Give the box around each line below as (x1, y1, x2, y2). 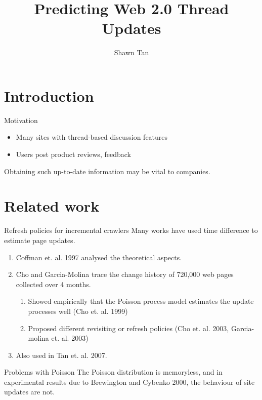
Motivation (4, 114, 38, 125)
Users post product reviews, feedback (16, 149, 131, 159)
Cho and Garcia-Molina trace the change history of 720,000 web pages (16, 269, 234, 279)
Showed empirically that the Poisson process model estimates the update (28, 296, 254, 306)
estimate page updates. (4, 234, 75, 245)
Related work (4, 195, 100, 216)
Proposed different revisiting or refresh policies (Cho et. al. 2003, (28, 323, 229, 333)
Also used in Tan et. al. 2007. (16, 349, 107, 360)
